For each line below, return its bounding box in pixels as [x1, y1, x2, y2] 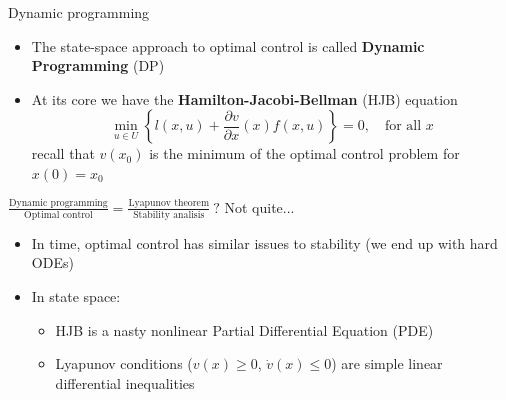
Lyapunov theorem [128, 198, 210, 209]
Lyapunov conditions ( [55, 353, 193, 374]
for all [384, 119, 422, 134]
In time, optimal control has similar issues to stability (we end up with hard [31, 232, 498, 253]
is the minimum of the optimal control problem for [149, 143, 460, 164]
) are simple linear [331, 353, 443, 374]
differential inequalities [55, 372, 195, 393]
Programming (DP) [31, 55, 165, 76]
